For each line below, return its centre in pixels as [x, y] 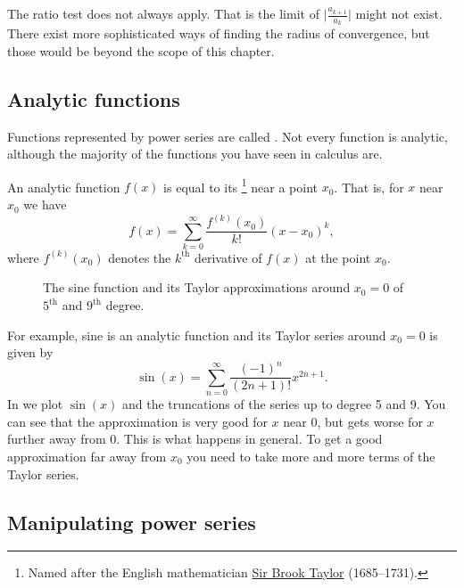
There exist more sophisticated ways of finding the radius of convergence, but [219, 33]
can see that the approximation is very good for [137, 421]
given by [30, 352]
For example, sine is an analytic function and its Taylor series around [197, 335]
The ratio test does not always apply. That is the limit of [163, 13]
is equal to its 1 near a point [240, 185]
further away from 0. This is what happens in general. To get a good [195, 439]
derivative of [228, 257]
